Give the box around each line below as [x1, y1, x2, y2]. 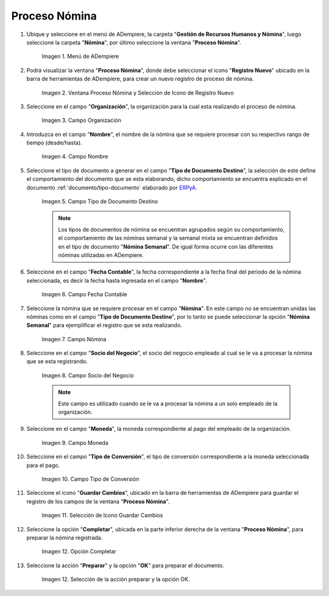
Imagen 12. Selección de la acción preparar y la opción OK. [41, 576, 190, 583]
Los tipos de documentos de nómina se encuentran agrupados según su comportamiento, [58, 225, 285, 233]
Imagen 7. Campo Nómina [41, 335, 107, 342]
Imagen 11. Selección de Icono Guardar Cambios [41, 512, 163, 519]
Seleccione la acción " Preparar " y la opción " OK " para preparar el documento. [26, 561, 225, 569]
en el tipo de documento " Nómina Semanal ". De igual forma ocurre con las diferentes [58, 243, 274, 250]
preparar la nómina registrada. [26, 534, 103, 541]
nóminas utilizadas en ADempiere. [58, 251, 144, 258]
